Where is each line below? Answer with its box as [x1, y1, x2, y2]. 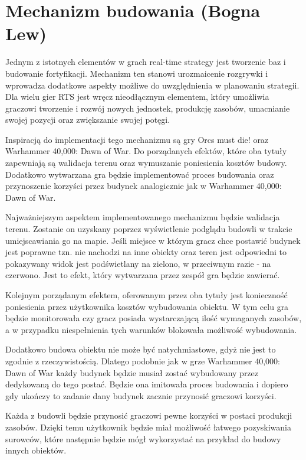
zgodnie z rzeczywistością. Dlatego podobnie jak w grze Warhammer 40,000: [5, 354, 280, 367]
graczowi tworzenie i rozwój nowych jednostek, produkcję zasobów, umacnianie [5, 102, 290, 114]
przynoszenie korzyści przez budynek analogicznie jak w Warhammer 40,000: [5, 180, 282, 192]
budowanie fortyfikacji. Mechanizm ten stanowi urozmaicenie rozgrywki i [5, 67, 268, 79]
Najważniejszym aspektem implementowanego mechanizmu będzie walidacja [5, 211, 280, 223]
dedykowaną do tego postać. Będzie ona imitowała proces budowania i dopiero [5, 378, 288, 390]
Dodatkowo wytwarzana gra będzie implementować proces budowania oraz [5, 168, 274, 180]
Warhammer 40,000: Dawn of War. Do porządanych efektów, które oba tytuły [5, 145, 287, 157]
